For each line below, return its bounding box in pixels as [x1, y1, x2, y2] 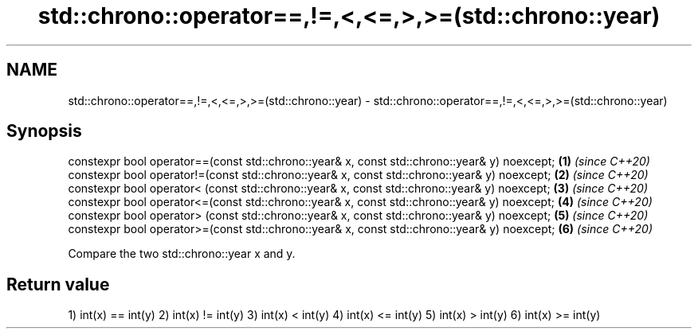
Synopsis [6, 121, 82, 142]
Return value [6, 274, 110, 294]
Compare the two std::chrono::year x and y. [68, 247, 296, 261]
